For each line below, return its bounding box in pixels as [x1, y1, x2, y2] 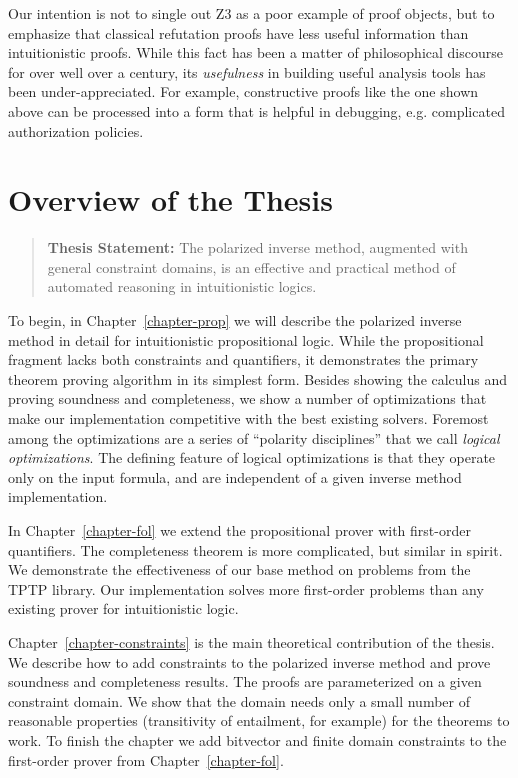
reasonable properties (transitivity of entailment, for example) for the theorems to [8, 710, 510, 731]
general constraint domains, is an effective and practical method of [47, 256, 456, 277]
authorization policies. [8, 120, 144, 141]
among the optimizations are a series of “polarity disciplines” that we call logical [8, 427, 500, 448]
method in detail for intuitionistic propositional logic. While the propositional [8, 329, 484, 350]
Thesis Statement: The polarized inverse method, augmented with [47, 237, 468, 258]
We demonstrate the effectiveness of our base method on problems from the [8, 559, 471, 580]
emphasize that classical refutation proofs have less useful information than [8, 22, 469, 43]
